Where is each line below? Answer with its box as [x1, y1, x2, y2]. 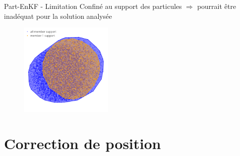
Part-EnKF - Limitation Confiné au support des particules [4, 1, 182, 11]
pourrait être [197, 1, 236, 11]
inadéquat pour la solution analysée [4, 10, 112, 21]
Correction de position [4, 133, 161, 153]
